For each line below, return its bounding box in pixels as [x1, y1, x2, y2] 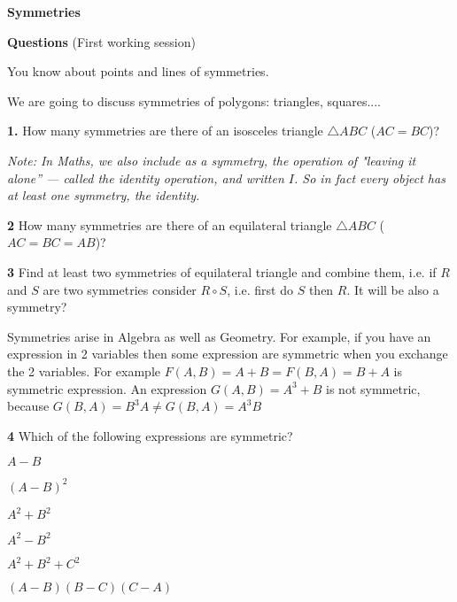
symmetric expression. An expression [7, 379, 207, 397]
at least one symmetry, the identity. [7, 186, 200, 205]
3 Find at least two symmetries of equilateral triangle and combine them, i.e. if [7, 262, 437, 281]
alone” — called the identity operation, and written [7, 168, 284, 187]
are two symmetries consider [43, 280, 197, 298]
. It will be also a [346, 280, 439, 298]
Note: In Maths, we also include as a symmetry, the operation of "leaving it [7, 150, 416, 169]
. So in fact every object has [293, 168, 445, 187]
